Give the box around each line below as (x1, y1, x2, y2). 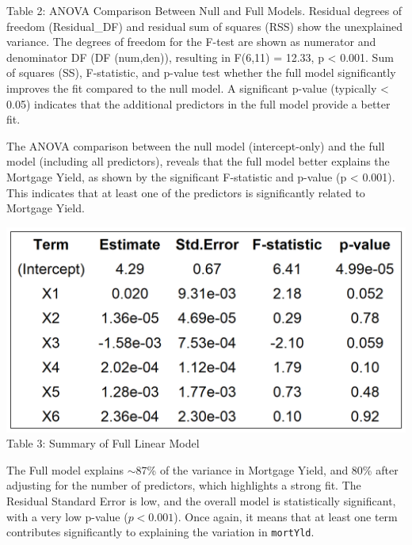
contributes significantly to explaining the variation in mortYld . (6, 524, 315, 540)
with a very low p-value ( (6, 508, 128, 524)
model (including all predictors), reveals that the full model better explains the (6, 153, 390, 170)
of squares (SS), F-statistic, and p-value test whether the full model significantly (6, 64, 396, 81)
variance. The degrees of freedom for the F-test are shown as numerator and (6, 33, 376, 50)
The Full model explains (6, 461, 124, 478)
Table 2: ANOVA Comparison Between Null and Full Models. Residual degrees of (6, 2, 402, 18)
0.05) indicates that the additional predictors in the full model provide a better (6, 95, 391, 112)
